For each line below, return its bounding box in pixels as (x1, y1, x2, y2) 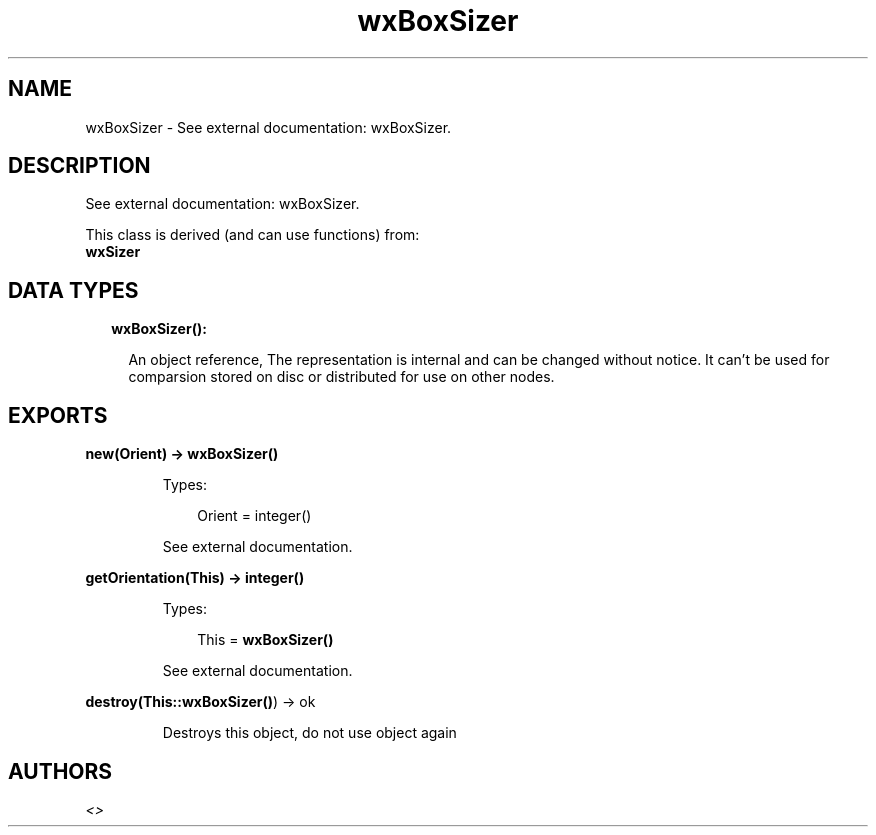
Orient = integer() (197, 507, 312, 525)
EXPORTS (8, 402, 108, 428)
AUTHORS (8, 758, 113, 784)
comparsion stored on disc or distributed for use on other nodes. (128, 368, 555, 386)
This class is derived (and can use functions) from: (85, 226, 420, 244)
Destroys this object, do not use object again (162, 724, 457, 742)
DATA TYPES (8, 277, 139, 303)
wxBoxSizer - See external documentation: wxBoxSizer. (85, 118, 452, 136)
